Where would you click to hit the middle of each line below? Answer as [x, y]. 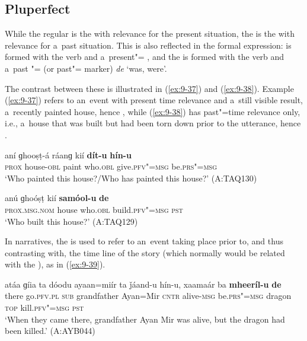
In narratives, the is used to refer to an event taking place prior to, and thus [144, 241]
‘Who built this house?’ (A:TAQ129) [71, 221]
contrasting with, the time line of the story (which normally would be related [145, 252]
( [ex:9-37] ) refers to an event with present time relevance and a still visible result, [154, 100]
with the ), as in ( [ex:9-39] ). [55, 264]
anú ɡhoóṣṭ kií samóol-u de [57, 198]
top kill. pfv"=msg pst [44, 307]
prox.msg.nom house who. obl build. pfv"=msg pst [94, 209]
